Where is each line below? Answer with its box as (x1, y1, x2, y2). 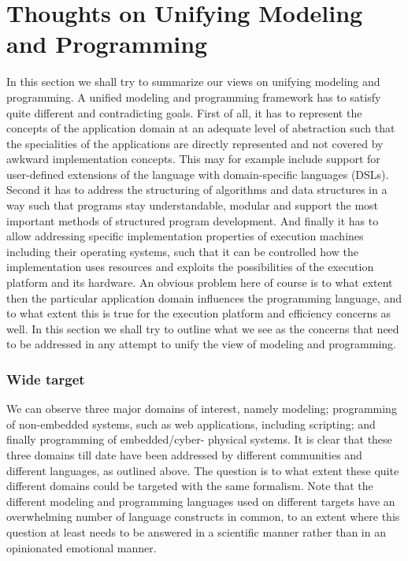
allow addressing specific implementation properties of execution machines (6, 228, 364, 244)
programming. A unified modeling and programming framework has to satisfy (6, 88, 381, 105)
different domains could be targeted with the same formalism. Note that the (6, 477, 373, 494)
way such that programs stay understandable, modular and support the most (6, 197, 379, 214)
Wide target (6, 369, 85, 388)
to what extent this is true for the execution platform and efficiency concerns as (6, 305, 391, 321)
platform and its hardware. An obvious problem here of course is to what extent (6, 274, 393, 291)
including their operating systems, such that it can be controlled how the (6, 243, 358, 259)
